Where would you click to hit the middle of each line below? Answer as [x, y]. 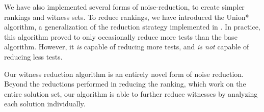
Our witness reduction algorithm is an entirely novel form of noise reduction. [124, 74]
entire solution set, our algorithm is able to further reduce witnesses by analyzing [131, 93]
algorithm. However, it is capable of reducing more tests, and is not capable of [127, 47]
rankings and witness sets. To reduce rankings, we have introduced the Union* [127, 17]
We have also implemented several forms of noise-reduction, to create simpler [124, 7]
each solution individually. [45, 104]
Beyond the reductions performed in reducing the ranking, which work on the [125, 84]
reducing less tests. [33, 56]
